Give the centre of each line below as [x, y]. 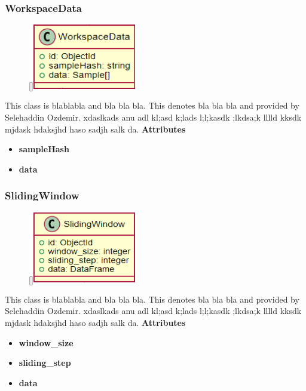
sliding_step [45, 363]
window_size [46, 342]
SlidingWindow [42, 195]
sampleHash [44, 149]
